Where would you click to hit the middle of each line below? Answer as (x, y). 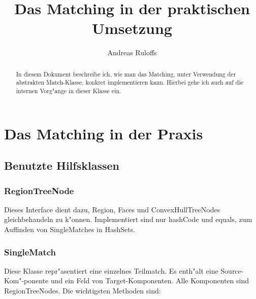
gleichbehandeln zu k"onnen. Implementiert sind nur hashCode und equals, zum (128, 219)
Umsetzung (132, 28)
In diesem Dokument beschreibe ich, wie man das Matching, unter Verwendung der (126, 74)
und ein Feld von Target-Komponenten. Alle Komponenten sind (150, 281)
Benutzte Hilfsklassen (62, 165)
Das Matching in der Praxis (104, 133)
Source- (232, 270)
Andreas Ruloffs (132, 52)
